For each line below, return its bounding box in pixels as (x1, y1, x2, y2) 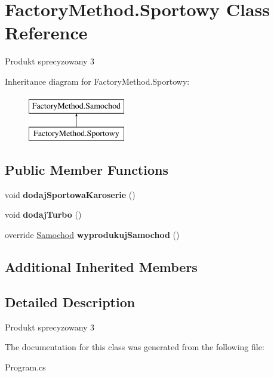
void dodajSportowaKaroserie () (5, 188, 136, 200)
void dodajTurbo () (5, 208, 82, 221)
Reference (5, 20, 88, 45)
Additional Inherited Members (5, 258, 198, 276)
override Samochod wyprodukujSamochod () (5, 228, 180, 241)
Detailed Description (5, 292, 136, 311)
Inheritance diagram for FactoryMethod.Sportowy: (5, 75, 190, 87)
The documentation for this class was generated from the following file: (5, 341, 264, 353)
